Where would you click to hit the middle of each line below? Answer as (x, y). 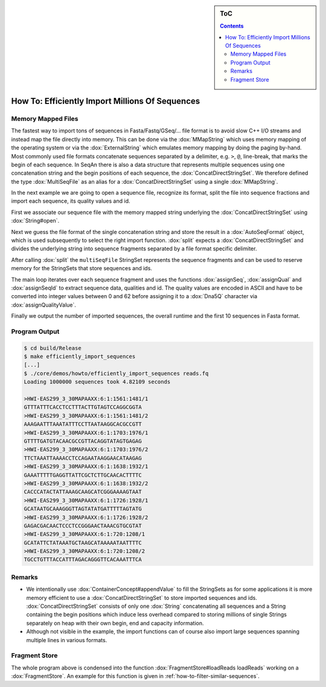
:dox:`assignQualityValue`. (44, 305)
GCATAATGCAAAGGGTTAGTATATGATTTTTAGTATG (83, 509)
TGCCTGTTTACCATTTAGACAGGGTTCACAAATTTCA (83, 560)
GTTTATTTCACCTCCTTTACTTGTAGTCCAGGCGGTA (83, 407)
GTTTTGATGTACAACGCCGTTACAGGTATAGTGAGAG (83, 441)
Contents (232, 26)
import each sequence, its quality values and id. (71, 201)
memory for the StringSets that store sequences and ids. (81, 269)
